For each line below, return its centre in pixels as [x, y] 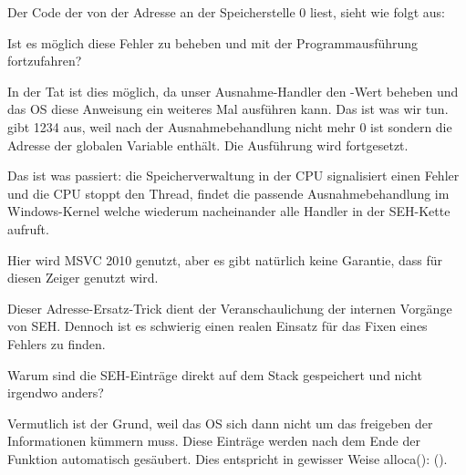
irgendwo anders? [56, 392]
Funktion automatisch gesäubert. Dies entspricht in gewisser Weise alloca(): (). [228, 458]
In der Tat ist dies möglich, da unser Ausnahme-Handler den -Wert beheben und [233, 91]
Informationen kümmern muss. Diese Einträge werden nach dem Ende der [214, 441]
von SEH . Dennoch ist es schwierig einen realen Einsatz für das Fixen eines [217, 326]
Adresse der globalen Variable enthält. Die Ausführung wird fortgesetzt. [208, 145]
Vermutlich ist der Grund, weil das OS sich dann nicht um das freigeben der [220, 423]
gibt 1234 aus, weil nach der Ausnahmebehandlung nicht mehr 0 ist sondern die [230, 126]
